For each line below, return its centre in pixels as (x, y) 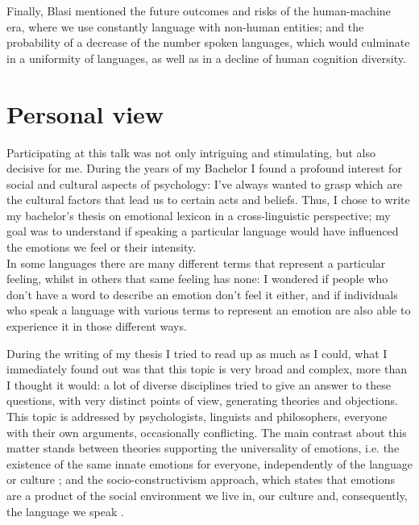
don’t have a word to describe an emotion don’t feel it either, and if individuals (202, 294)
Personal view (85, 113)
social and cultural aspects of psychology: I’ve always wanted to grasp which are (204, 183)
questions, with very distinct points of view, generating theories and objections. (202, 400)
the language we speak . (65, 511)
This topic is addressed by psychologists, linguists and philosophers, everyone (197, 416)
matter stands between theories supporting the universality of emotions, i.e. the (203, 448)
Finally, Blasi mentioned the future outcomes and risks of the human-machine (199, 10)
